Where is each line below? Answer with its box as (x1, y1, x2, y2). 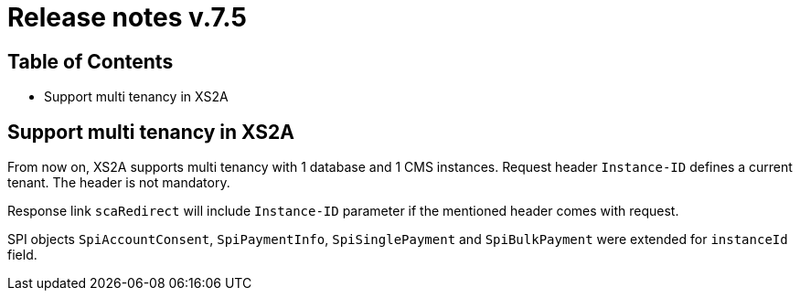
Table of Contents (7, 49, 174, 73)
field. (7, 247, 37, 263)
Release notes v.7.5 (7, 2, 247, 33)
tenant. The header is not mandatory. (7, 175, 230, 191)
